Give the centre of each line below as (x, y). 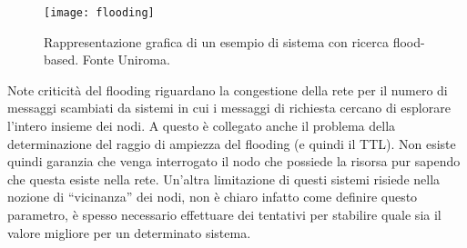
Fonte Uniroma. (126, 60)
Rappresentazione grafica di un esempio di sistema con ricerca (217, 41)
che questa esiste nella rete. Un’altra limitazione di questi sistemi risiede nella (224, 179)
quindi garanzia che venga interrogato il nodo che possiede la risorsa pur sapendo (234, 161)
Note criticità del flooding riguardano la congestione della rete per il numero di (228, 89)
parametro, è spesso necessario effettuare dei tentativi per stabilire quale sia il (224, 214)
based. (61, 60)
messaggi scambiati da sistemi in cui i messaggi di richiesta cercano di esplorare (229, 108)
